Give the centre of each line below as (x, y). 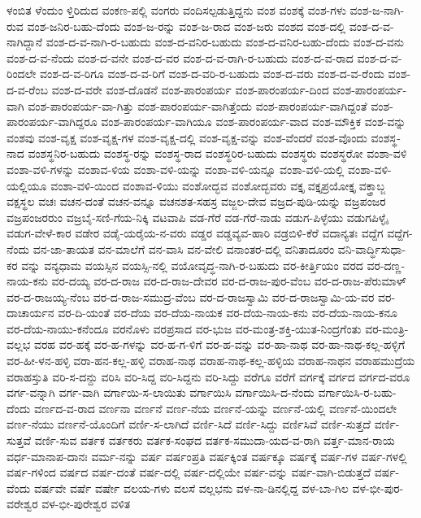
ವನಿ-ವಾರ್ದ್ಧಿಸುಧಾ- (372, 248)
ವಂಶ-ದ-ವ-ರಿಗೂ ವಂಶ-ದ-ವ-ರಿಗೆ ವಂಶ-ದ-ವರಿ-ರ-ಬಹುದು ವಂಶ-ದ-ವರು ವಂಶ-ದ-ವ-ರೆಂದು (212, 74)
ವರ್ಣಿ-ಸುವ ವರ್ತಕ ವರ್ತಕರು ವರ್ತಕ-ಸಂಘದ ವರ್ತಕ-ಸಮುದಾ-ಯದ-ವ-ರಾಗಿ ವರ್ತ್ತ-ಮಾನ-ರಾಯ (215, 440)
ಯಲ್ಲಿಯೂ (27, 185)
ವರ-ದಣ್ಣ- (386, 265)
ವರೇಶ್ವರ (22, 504)
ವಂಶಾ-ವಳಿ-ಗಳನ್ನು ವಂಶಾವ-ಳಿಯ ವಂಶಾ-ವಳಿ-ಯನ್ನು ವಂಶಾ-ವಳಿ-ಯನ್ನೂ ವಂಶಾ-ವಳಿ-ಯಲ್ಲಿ (176, 169)
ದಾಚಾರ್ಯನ (30, 313)
